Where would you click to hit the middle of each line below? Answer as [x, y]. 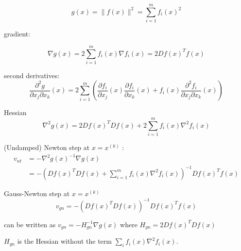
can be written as [30, 224]
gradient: [17, 34]
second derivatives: [32, 75]
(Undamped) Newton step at [47, 147]
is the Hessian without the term [64, 241]
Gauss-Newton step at [37, 193]
